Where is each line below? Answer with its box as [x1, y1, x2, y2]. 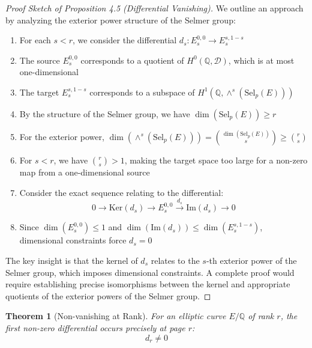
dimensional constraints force [19, 234, 127, 246]
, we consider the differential [72, 34, 177, 46]
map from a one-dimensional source [19, 165, 150, 178]
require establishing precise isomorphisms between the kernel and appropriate [5, 278, 290, 290]
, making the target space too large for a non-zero [124, 153, 308, 166]
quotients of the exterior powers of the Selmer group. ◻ [5, 289, 211, 302]
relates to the [151, 254, 200, 266]
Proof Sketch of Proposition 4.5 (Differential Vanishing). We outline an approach [5, 2, 304, 14]
